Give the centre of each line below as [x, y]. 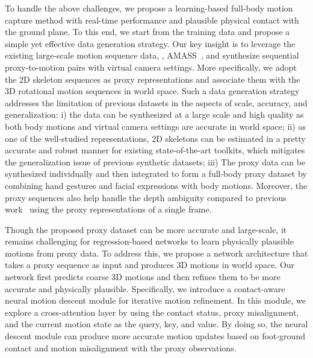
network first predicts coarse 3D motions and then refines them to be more [143, 277]
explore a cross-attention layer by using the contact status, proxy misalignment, [152, 312]
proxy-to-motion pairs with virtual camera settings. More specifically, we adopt [151, 67]
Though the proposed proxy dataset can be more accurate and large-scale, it [146, 229]
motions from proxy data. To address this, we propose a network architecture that [156, 253]
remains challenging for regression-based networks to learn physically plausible [149, 241]
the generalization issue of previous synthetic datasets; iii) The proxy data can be [155, 161]
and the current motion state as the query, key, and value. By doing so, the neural [156, 324]
